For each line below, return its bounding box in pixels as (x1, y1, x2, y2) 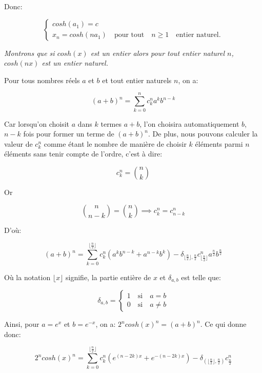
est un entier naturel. (42, 57, 108, 68)
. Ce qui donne (200, 319, 247, 329)
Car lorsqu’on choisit (4, 118, 70, 129)
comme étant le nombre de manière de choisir (44, 138, 187, 149)
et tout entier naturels (102, 74, 172, 85)
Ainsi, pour (4, 319, 39, 329)
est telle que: (181, 271, 221, 282)
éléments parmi (195, 138, 243, 149)
